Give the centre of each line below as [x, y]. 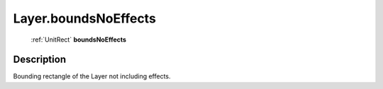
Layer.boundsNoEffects [84, 18]
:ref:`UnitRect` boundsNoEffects [79, 40]
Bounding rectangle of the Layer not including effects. [92, 76]
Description [40, 60]
